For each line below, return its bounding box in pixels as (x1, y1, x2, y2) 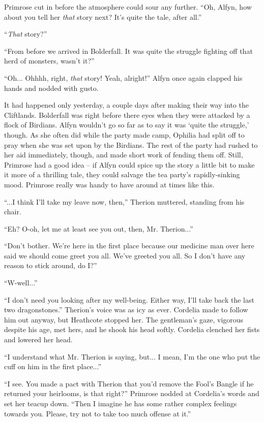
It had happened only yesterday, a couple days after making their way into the (4, 100, 249, 110)
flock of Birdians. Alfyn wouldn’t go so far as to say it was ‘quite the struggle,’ (4, 119, 249, 130)
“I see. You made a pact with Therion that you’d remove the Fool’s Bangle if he (4, 378, 254, 388)
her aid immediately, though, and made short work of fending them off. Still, (4, 149, 243, 160)
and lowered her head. (4, 334, 73, 345)
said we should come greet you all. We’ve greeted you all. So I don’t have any (4, 250, 246, 261)
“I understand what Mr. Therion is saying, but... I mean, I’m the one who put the (4, 351, 260, 362)
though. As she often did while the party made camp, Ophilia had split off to (4, 129, 245, 140)
